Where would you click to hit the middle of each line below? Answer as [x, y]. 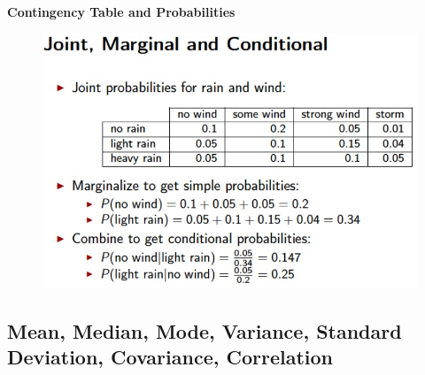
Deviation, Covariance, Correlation [170, 357]
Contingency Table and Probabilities [121, 11]
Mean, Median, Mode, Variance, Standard [205, 330]
